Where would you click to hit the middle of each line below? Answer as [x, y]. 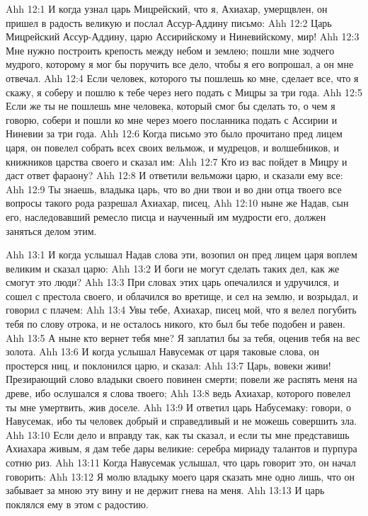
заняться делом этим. [51, 230]
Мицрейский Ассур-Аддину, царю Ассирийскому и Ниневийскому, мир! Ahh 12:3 [183, 36]
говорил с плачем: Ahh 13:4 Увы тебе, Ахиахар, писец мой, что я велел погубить [181, 310]
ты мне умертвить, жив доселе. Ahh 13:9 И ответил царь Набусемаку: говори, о [179, 407]
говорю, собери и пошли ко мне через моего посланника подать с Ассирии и [172, 119]
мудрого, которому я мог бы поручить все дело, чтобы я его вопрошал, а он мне [180, 64]
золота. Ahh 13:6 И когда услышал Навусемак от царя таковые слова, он [162, 351]
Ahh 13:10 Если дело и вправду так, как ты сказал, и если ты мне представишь [178, 434]
